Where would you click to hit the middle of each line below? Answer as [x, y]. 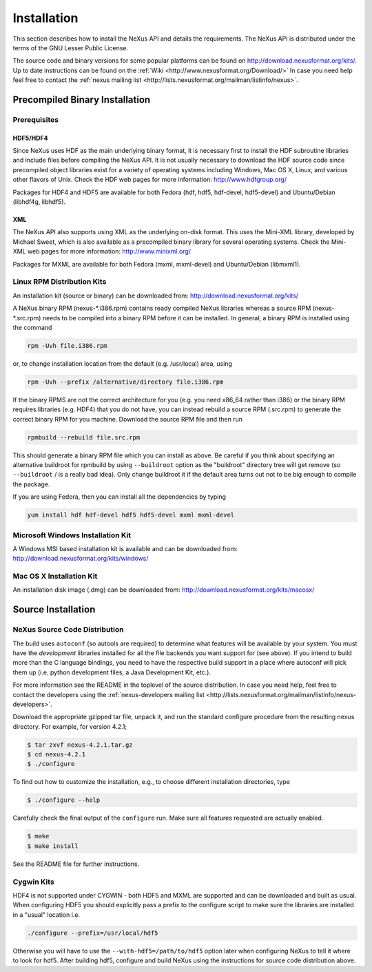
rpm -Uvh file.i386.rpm [68, 345]
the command [32, 327]
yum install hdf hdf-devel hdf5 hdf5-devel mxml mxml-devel [131, 515]
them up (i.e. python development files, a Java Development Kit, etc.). [112, 672]
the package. [31, 484]
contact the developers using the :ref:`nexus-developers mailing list [108, 694]
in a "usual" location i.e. [46, 914]
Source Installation [54, 610]
